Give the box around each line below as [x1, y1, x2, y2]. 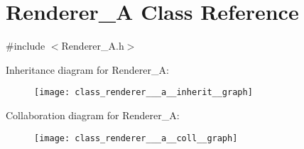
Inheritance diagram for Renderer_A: [6, 62, 169, 77]
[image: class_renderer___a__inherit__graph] [34, 87, 253, 98]
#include [6, 38, 45, 53]
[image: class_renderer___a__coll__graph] [34, 133, 238, 143]
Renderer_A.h [61, 38, 124, 53]
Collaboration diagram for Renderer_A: [6, 107, 180, 122]
